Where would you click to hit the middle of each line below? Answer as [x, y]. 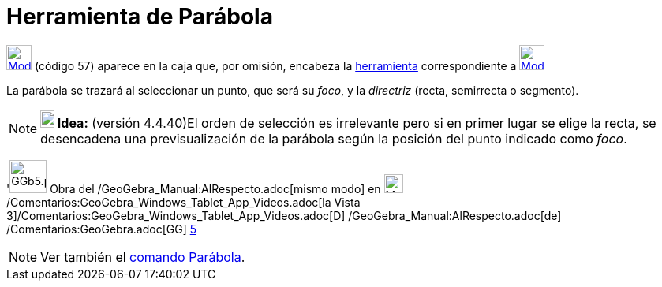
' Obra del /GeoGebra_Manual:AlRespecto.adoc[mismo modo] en [194, 188]
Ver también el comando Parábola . [143, 257]
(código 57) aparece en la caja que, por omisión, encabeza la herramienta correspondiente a [275, 65]
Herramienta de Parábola [140, 17]
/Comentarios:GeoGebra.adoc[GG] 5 [102, 229]
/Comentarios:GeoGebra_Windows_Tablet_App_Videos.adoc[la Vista [183, 202]
